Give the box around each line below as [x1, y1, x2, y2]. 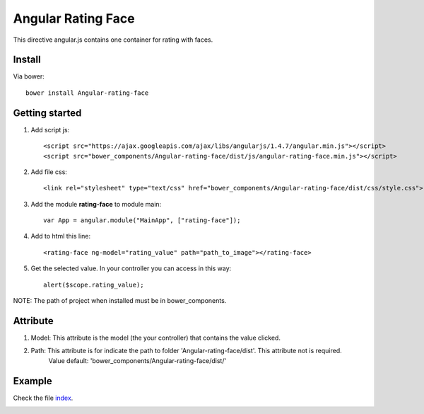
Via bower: [13, 72, 45, 81]
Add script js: [30, 125, 70, 134]
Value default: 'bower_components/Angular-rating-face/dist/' [48, 356, 227, 364]
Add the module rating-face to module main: [30, 200, 162, 208]
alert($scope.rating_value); [43, 280, 144, 289]
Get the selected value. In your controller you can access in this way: [30, 264, 232, 272]
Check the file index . [13, 393, 73, 402]
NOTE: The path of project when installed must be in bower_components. [13, 297, 227, 305]
